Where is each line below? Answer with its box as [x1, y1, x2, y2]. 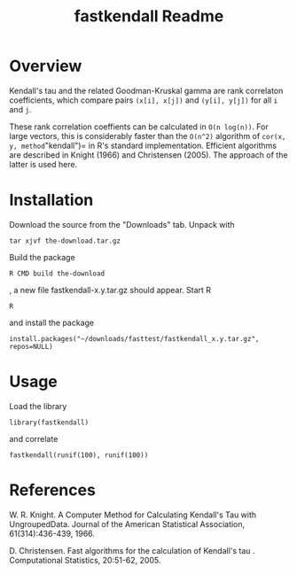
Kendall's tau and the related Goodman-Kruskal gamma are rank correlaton [9, 85, 284, 96]
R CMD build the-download [9, 268, 105, 278]
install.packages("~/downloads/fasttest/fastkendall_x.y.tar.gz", [9, 334, 260, 343]
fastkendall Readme [74, 6, 224, 27]
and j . [9, 104, 32, 114]
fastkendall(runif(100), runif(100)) [9, 450, 149, 460]
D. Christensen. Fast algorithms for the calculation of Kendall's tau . [9, 545, 255, 555]
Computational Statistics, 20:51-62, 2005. [9, 555, 161, 565]
